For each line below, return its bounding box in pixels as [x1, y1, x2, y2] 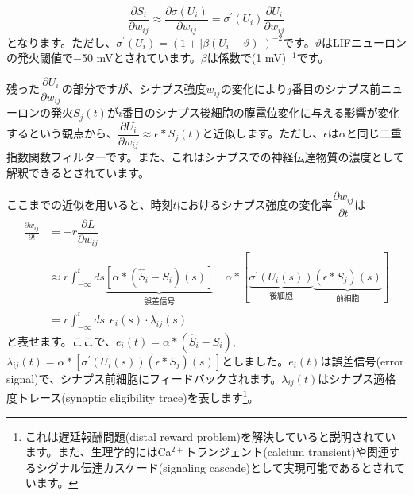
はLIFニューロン [322, 33, 407, 50]
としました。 [222, 352, 289, 369]
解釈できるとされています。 [6, 164, 149, 180]
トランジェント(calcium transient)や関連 [185, 443, 389, 460]
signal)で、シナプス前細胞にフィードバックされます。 [6, 369, 282, 386]
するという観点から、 [6, 125, 118, 141]
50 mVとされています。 [81, 49, 201, 66]
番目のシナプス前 [291, 80, 381, 97]
